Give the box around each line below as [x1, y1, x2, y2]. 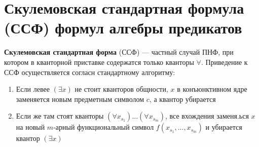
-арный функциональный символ [53, 122, 154, 132]
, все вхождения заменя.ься [165, 111, 249, 121]
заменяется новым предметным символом [16, 93, 144, 104]
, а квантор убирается [149, 93, 216, 104]
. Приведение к [201, 56, 248, 67]
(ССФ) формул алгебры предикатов [4, 17, 242, 38]
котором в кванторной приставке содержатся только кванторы [4, 56, 194, 67]
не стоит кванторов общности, [75, 84, 168, 94]
